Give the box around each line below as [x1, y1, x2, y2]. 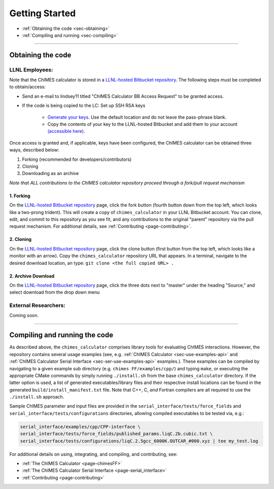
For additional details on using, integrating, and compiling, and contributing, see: [9, 451, 178, 457]
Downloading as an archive [22, 170, 79, 177]
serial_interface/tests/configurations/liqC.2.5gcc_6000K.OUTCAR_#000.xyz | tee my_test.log [20, 438, 258, 444]
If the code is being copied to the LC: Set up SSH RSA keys [22, 102, 146, 109]
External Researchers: [9, 302, 65, 309]
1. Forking [9, 193, 30, 199]
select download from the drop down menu [9, 289, 100, 295]
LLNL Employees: [9, 66, 53, 73]
